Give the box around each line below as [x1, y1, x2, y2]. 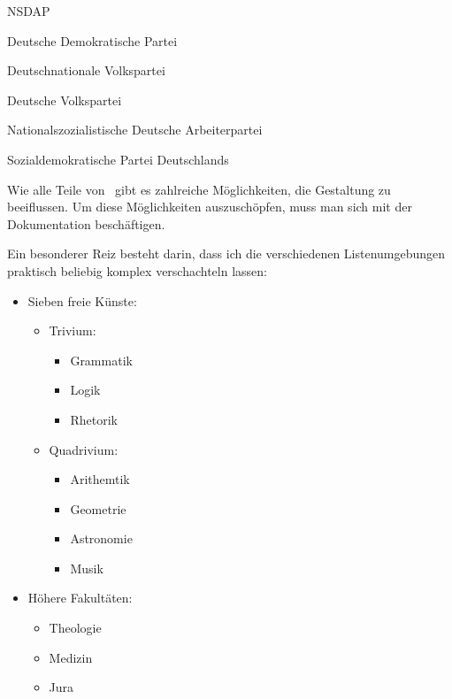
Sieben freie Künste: [27, 291, 137, 310]
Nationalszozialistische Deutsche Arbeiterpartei [7, 120, 263, 139]
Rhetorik [70, 410, 118, 428]
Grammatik [70, 350, 133, 369]
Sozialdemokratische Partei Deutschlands [7, 150, 229, 168]
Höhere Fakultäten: [27, 588, 133, 607]
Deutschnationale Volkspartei [7, 61, 165, 80]
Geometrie [70, 499, 126, 518]
